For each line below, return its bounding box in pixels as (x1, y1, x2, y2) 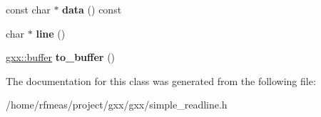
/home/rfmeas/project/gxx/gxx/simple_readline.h (6, 97, 228, 112)
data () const (62, 2, 122, 16)
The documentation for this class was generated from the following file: (6, 73, 316, 88)
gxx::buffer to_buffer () (6, 50, 116, 65)
